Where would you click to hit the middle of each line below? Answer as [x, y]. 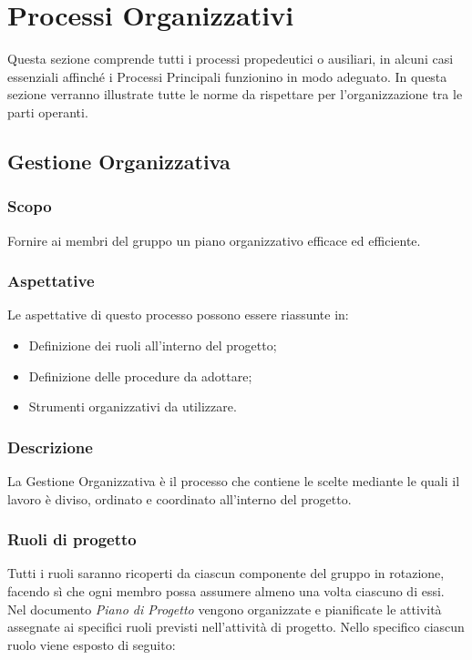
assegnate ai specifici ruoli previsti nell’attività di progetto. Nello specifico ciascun [236, 627]
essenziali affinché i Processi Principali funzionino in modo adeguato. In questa [227, 76]
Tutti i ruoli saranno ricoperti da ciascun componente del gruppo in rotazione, [226, 573]
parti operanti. [48, 112]
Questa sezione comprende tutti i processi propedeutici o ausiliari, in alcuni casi [231, 59]
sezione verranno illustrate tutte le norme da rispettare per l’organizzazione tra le [235, 94]
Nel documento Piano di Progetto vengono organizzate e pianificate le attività [225, 609]
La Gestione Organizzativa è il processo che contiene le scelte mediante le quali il [234, 480]
